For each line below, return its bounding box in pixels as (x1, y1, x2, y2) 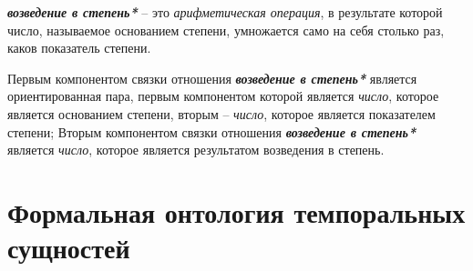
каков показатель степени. (7, 38, 151, 57)
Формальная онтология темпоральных (7, 193, 466, 230)
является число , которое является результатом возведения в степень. (7, 140, 385, 159)
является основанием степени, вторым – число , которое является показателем (7, 104, 436, 123)
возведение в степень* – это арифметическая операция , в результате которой (7, 3, 443, 21)
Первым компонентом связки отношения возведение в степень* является (7, 68, 417, 87)
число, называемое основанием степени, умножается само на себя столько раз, (7, 20, 445, 39)
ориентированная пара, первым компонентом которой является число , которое (7, 86, 439, 105)
